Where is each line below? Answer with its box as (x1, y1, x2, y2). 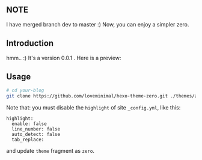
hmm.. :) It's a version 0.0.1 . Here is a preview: (6, 54, 121, 61)
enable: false (11, 121, 47, 127)
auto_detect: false (11, 132, 61, 138)
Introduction (6, 38, 54, 49)
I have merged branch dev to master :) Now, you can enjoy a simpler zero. (6, 20, 189, 28)
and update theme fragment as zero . (6, 147, 95, 155)
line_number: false (11, 126, 61, 132)
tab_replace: (11, 137, 44, 143)
